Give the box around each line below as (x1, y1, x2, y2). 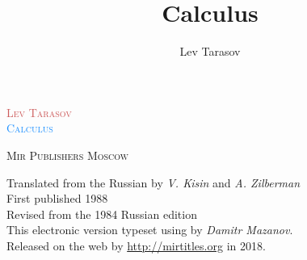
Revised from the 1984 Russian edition (6, 205, 197, 222)
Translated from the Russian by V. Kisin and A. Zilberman (6, 174, 301, 191)
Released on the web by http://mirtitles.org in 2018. (6, 237, 266, 254)
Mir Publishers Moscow (6, 146, 129, 163)
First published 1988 (6, 190, 108, 207)
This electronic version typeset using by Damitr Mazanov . (6, 221, 293, 238)
